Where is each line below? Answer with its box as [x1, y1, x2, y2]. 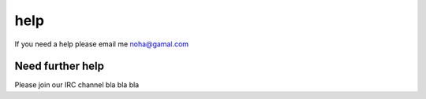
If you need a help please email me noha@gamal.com [14, 39, 189, 49]
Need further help [14, 60, 104, 73]
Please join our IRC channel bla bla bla [14, 80, 140, 90]
